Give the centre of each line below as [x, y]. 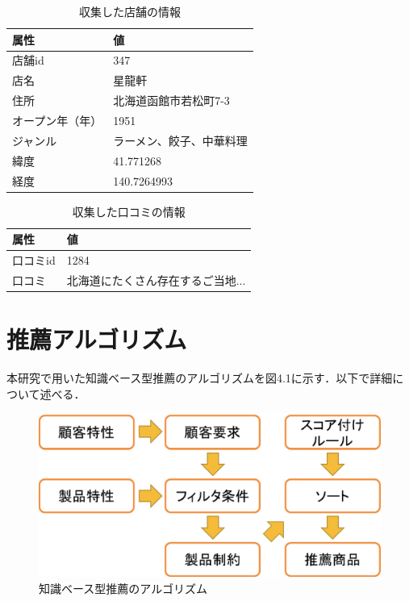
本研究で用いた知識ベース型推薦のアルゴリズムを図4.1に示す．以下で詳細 [200, 378]
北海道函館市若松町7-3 [171, 100]
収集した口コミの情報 [129, 211]
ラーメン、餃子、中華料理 [180, 140]
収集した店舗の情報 [129, 11]
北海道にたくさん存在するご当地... [156, 280]
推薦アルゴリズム [97, 339]
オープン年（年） [57, 120]
